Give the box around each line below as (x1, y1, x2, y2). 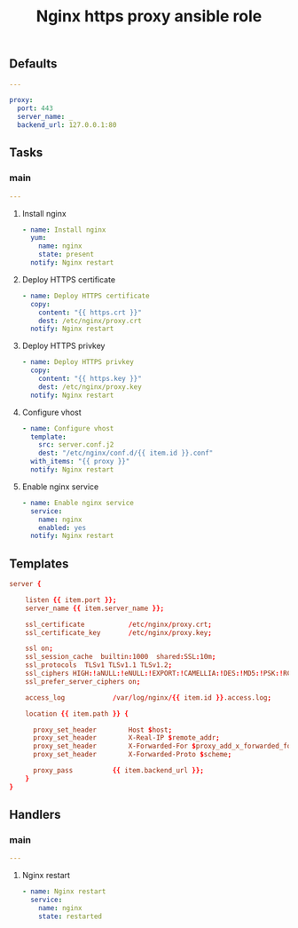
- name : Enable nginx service (21, 498, 135, 507)
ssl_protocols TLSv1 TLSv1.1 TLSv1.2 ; (25, 661, 173, 670)
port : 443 (17, 104, 53, 113)
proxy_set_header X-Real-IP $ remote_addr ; (32, 734, 220, 742)
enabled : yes (38, 523, 87, 532)
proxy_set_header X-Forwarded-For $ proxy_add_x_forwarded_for (32, 742, 295, 751)
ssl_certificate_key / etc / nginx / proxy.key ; (25, 628, 213, 637)
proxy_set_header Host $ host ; (32, 726, 173, 734)
